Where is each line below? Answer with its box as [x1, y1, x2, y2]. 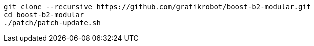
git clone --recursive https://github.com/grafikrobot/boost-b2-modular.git [4, 3, 311, 11]
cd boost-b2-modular [4, 11, 84, 19]
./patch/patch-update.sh [4, 19, 101, 27]
